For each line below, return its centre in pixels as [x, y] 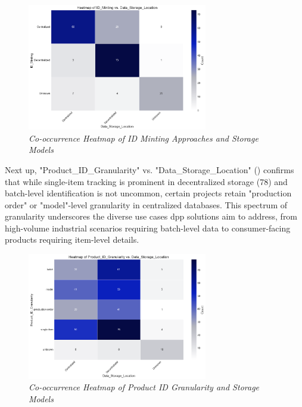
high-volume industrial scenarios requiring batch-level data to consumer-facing [148, 228]
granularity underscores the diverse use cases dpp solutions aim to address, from [151, 216]
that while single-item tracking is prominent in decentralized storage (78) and [146, 181]
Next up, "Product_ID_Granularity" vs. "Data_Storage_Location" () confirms [150, 169]
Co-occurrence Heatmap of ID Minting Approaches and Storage [144, 138]
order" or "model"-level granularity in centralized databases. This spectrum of [146, 204]
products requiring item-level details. [72, 239]
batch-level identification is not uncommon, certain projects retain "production [148, 193]
